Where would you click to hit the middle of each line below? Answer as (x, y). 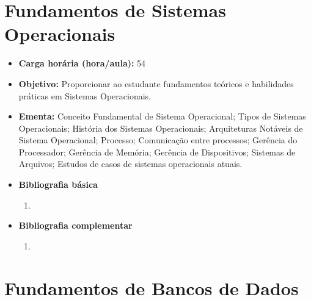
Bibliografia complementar (75, 225)
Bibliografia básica (58, 184)
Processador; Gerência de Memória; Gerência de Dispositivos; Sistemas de (157, 152)
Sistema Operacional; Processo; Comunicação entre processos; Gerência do (158, 140)
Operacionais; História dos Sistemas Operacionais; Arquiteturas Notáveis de (161, 128)
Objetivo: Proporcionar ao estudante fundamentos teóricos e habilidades (156, 83)
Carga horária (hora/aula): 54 (82, 63)
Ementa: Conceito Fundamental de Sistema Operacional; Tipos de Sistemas (162, 116)
